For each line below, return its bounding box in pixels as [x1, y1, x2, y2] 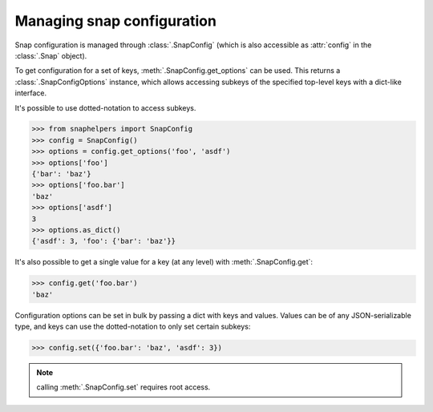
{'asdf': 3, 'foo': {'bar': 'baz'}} [31, 236, 176, 246]
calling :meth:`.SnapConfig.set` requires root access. [36, 382, 211, 392]
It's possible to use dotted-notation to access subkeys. [14, 103, 196, 112]
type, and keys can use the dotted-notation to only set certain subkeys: [14, 321, 251, 332]
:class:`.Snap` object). [14, 50, 87, 60]
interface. [14, 88, 47, 98]
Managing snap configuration [14, 12, 216, 30]
